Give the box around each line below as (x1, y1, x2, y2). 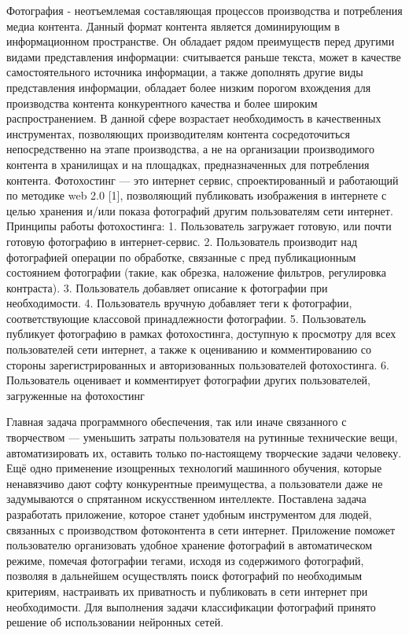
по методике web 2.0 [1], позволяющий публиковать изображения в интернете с (6, 187, 387, 204)
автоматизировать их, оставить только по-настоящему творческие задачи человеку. (6, 444, 402, 461)
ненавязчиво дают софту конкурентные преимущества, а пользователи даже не (6, 475, 383, 491)
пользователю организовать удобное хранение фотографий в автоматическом (6, 537, 372, 553)
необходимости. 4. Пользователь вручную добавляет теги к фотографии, (6, 295, 352, 311)
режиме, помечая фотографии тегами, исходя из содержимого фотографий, (6, 552, 364, 568)
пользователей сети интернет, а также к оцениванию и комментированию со (6, 341, 372, 358)
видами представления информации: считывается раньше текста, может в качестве (6, 48, 401, 64)
